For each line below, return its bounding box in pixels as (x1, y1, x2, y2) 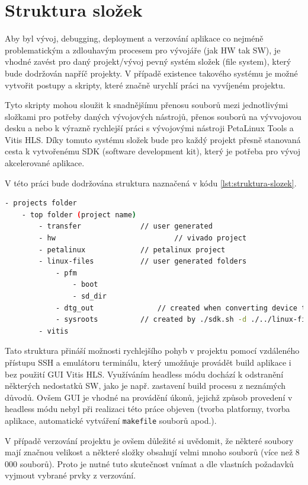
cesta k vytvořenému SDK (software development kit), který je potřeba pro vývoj (5, 145, 301, 157)
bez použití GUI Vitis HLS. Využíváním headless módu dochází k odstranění (5, 367, 284, 380)
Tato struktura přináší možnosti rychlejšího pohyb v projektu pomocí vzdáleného (5, 344, 300, 357)
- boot (72, 280, 98, 289)
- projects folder (5, 199, 77, 208)
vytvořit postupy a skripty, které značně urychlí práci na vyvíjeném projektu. (5, 78, 285, 91)
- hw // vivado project (38, 234, 247, 243)
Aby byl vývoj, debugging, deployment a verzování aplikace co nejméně (5, 32, 264, 45)
